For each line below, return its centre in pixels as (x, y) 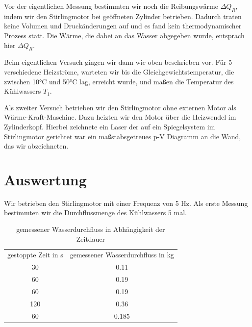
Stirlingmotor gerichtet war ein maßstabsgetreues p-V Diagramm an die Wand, (123, 136)
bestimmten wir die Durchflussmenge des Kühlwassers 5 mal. (95, 213)
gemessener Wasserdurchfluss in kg (122, 255)
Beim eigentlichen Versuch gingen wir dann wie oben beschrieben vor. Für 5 (118, 62)
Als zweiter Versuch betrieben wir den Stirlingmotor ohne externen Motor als (120, 107)
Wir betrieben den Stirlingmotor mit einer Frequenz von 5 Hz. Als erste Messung (126, 203)
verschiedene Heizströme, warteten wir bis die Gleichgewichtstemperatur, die (119, 71)
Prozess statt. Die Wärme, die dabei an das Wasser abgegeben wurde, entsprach (124, 35)
